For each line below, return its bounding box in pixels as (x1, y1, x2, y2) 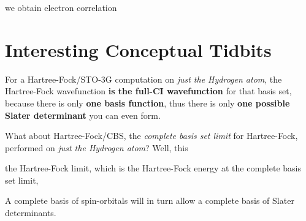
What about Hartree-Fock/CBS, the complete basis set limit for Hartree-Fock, (5, 129, 298, 142)
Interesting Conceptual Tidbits (5, 37, 272, 62)
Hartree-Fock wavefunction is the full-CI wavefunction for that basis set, (5, 84, 292, 97)
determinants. (5, 206, 56, 219)
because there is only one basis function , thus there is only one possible (5, 96, 290, 109)
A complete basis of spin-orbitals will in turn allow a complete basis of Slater (5, 194, 294, 207)
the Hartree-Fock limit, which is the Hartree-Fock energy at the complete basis (5, 162, 301, 174)
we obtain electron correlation (5, 1, 117, 13)
